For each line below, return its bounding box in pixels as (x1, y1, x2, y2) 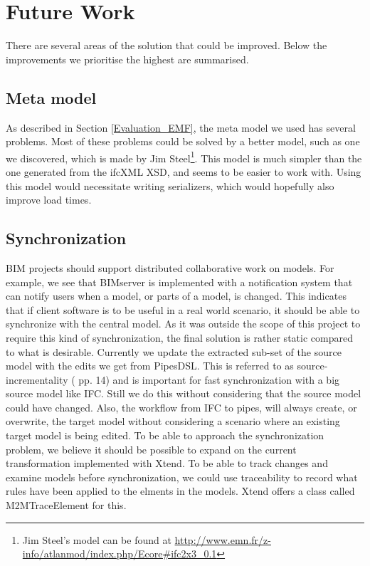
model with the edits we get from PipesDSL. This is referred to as (6, 358, 294, 373)
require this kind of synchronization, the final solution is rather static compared (6, 330, 353, 345)
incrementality (6, 372, 68, 387)
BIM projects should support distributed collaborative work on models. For (6, 260, 334, 275)
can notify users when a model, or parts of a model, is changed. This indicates (6, 288, 347, 303)
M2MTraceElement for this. (6, 498, 127, 513)
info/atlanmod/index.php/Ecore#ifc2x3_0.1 (22, 546, 217, 561)
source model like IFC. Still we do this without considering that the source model (6, 386, 361, 401)
